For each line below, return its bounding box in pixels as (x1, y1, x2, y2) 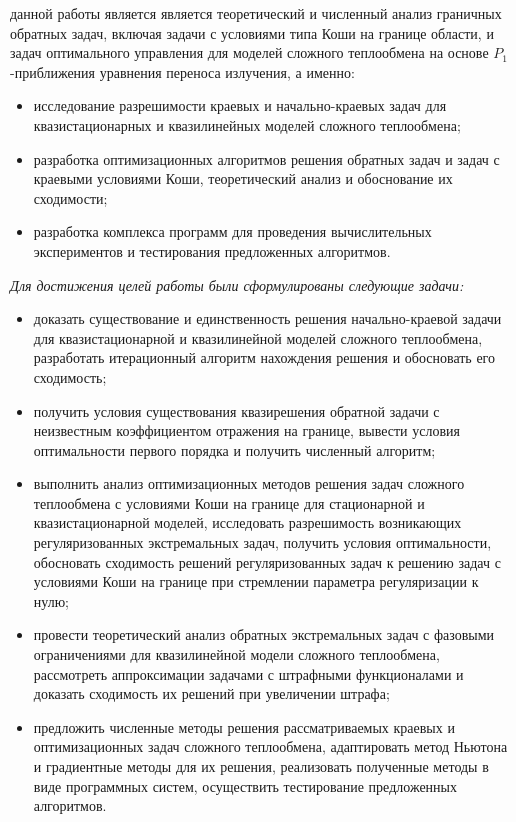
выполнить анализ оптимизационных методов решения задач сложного (33, 473, 465, 494)
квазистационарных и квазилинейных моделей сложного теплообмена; (33, 114, 461, 135)
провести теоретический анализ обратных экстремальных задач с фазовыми (33, 624, 495, 645)
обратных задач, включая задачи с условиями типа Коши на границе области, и (10, 22, 494, 43)
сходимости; (33, 187, 108, 208)
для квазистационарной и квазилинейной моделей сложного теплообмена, (33, 327, 483, 348)
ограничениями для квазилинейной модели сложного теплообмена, (33, 644, 440, 665)
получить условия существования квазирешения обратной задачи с (33, 400, 440, 421)
